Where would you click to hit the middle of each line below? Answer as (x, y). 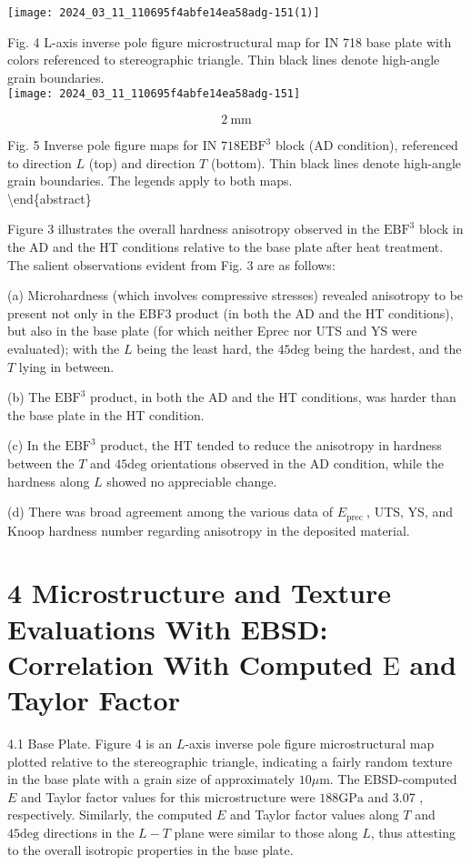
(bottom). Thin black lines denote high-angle (336, 162)
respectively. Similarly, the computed (110, 815)
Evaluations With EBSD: (168, 628)
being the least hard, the (205, 349)
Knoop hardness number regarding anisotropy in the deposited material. (209, 530)
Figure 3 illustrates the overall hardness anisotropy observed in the (194, 229)
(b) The (29, 397)
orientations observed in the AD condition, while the (297, 463)
